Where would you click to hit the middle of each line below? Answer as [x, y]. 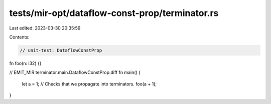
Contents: [19, 37]
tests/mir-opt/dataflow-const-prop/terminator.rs [114, 13]
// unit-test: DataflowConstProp [61, 50]
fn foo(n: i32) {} [25, 63]
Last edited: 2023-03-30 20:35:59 [45, 28]
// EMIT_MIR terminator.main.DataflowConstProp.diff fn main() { [75, 72]
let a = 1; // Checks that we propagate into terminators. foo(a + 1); [89, 84]
